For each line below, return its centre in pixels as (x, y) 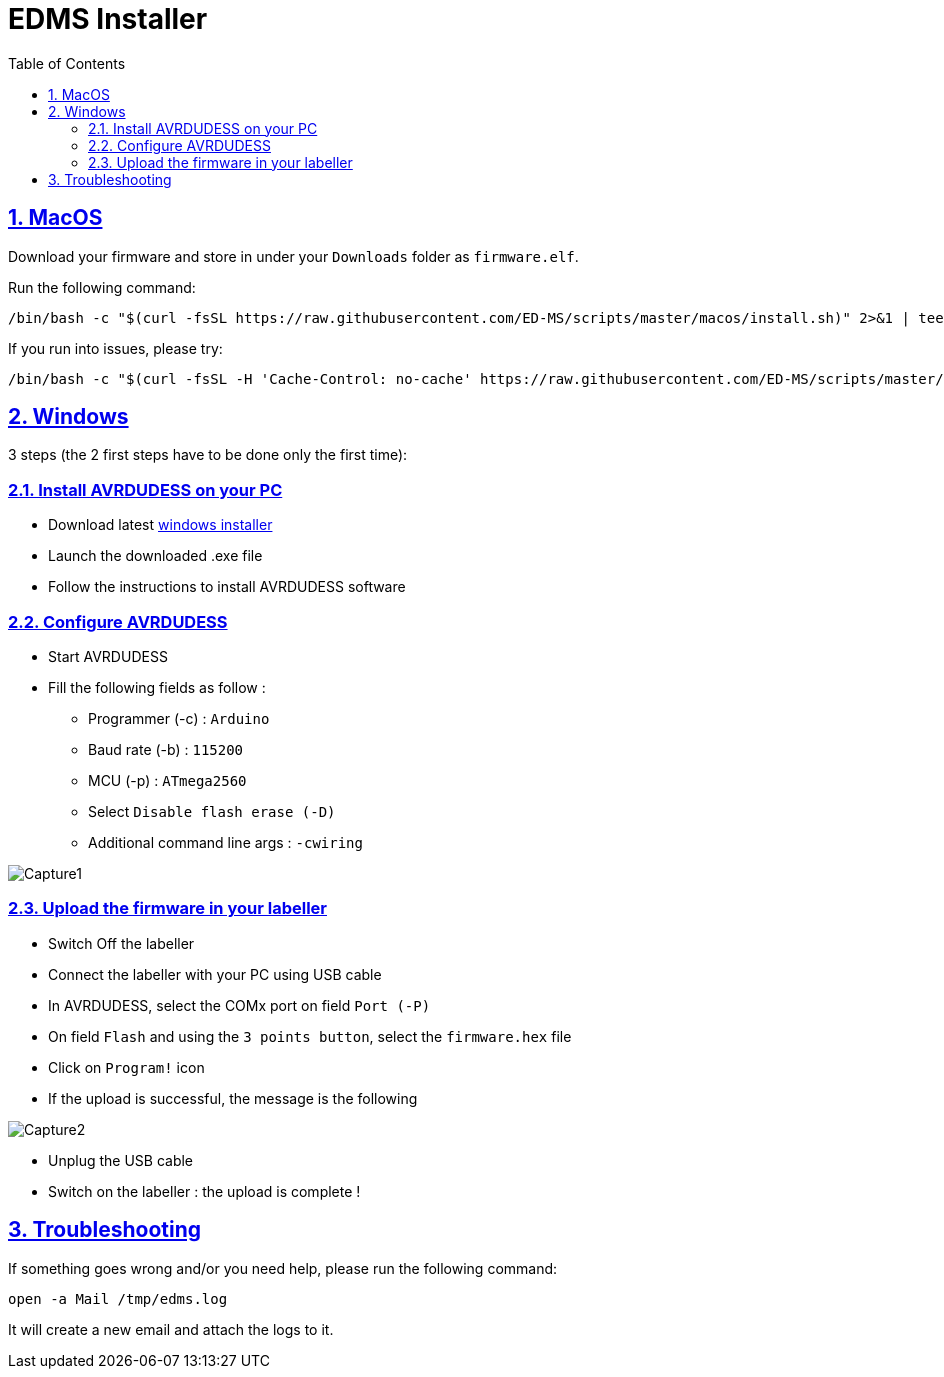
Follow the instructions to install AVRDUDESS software (227, 587)
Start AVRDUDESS (108, 656)
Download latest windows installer (160, 525)
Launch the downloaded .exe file (155, 556)
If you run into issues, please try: (115, 348)
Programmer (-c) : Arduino (179, 718)
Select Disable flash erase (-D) (212, 811)
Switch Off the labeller (121, 943)
